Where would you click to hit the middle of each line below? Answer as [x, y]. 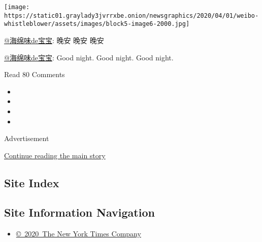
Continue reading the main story [55, 155]
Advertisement [27, 138]
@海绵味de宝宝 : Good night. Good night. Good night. [89, 57]
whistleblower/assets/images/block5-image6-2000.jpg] [97, 24]
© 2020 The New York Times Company [78, 234]
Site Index [32, 182]
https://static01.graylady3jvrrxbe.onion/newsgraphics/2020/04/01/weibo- [132, 15]
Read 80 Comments [35, 74]
